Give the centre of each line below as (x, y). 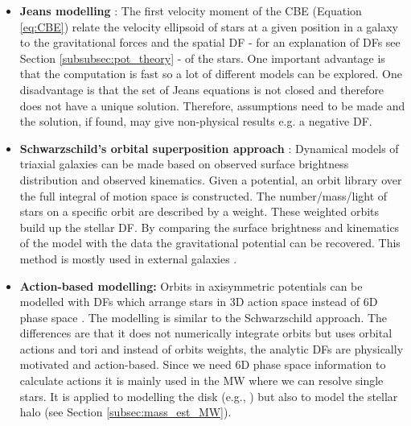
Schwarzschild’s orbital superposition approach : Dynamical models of (209, 148)
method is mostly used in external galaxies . (128, 258)
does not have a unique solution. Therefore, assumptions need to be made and (212, 105)
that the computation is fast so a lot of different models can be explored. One (211, 74)
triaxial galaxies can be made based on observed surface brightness (184, 164)
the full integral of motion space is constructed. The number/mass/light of (203, 195)
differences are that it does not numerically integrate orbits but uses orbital (206, 333)
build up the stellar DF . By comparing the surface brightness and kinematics (210, 227)
